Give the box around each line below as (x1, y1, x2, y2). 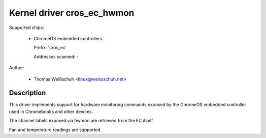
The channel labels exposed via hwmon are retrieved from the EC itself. (9, 118, 154, 124)
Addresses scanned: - (33, 54, 79, 59)
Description (9, 89, 46, 97)
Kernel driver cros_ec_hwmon (9, 7, 134, 18)
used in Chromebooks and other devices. (9, 109, 93, 114)
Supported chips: (9, 25, 44, 30)
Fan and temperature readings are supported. (9, 127, 102, 133)
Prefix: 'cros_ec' (33, 45, 66, 51)
